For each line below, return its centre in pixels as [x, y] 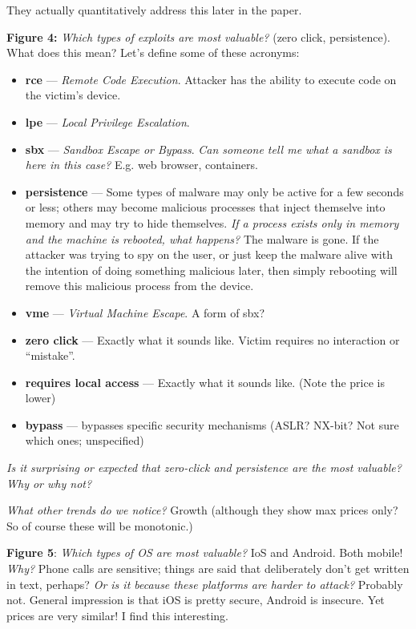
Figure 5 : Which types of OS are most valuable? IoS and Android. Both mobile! [205, 552]
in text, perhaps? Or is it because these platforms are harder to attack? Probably [205, 584]
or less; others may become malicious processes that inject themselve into [205, 207]
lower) [40, 398]
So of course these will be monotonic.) [100, 525]
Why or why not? [49, 483]
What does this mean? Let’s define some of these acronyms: [153, 52]
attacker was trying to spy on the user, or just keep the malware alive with [209, 254]
